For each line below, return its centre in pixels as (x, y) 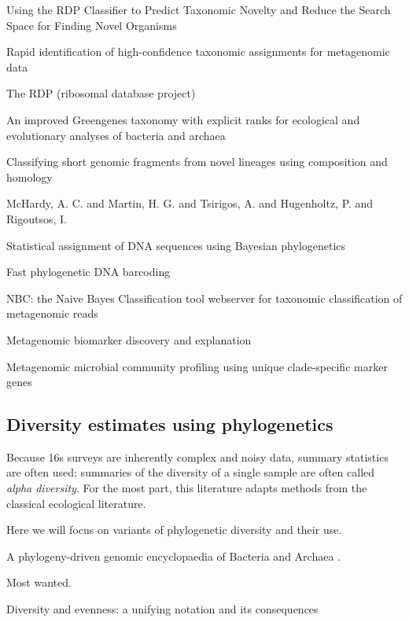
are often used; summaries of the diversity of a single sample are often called (191, 472)
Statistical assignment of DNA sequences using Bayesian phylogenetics (176, 245)
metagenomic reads (52, 313)
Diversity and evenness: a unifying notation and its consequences (162, 609)
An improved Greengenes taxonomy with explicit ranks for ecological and (183, 119)
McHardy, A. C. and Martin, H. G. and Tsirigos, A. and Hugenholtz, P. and (190, 203)
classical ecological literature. (76, 503)
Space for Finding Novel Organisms (92, 25)
